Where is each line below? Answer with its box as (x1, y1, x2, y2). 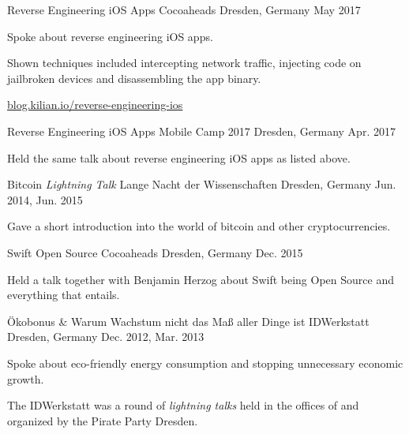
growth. (7, 370, 44, 387)
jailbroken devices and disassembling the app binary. (7, 69, 261, 86)
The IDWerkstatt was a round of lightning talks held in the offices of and (7, 397, 359, 413)
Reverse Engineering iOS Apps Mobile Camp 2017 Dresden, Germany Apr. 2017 (7, 122, 396, 139)
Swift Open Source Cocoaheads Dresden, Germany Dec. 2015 (7, 244, 303, 260)
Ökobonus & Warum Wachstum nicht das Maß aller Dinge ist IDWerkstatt (7, 312, 370, 329)
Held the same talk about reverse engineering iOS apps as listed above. (7, 149, 351, 166)
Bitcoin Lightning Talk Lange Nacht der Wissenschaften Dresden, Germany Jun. (7, 176, 396, 193)
